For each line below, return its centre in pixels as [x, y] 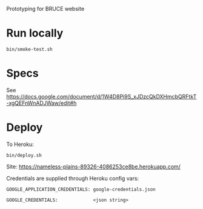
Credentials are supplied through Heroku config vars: [73, 178]
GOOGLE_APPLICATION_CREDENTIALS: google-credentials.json [81, 189]
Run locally [35, 33]
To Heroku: [20, 144]
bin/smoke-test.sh [29, 49]
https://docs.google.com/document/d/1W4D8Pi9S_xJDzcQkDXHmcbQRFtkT [101, 96]
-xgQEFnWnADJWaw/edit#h [42, 103]
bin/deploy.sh [24, 155]
